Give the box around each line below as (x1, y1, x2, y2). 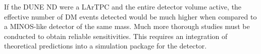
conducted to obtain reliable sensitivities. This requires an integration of (4, 30, 228, 41)
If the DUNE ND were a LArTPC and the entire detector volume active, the (4, 1, 242, 11)
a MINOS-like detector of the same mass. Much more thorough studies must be (4, 21, 250, 31)
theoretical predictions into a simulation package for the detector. (4, 40, 207, 51)
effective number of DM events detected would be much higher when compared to (4, 11, 257, 21)
